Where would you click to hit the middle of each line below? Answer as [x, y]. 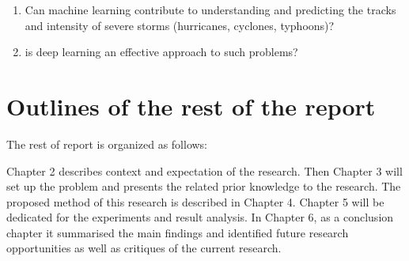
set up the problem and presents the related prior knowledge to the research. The [204, 186]
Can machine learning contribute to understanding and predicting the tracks [210, 9]
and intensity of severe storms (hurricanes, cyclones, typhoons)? [180, 25]
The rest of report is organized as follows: [107, 144]
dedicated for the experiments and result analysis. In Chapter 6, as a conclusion [200, 217]
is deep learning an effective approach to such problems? [161, 52]
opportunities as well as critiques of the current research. [144, 248]
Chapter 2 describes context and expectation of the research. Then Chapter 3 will [204, 170]
